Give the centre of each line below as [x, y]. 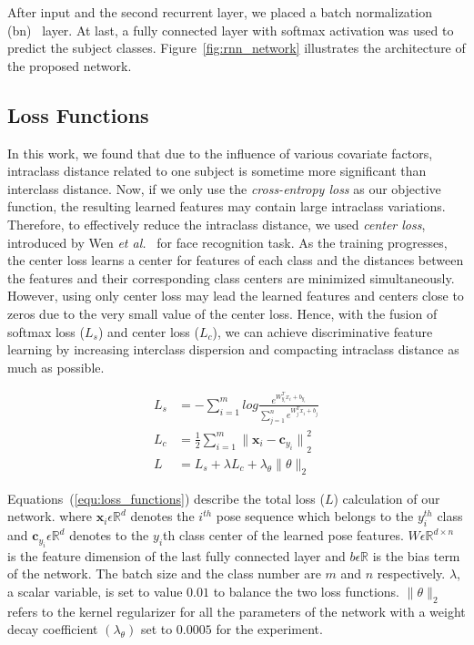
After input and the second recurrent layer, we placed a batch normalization [220, 12]
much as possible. [56, 367]
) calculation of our [387, 498]
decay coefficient [53, 629]
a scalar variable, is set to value [95, 591]
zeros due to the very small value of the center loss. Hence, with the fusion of [222, 313]
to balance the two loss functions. [307, 591]
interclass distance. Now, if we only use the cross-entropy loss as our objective [224, 188]
